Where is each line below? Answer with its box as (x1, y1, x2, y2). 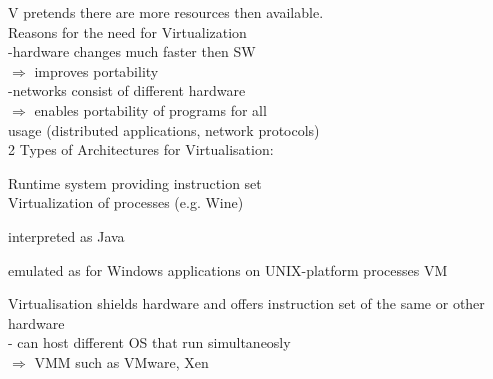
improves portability (34, 60, 159, 81)
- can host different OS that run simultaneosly (8, 332, 291, 353)
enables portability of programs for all (34, 99, 267, 120)
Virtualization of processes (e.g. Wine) (8, 192, 244, 213)
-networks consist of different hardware (8, 80, 246, 101)
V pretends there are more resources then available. (8, 2, 324, 22)
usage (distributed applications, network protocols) (8, 119, 320, 140)
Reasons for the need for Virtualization (8, 21, 247, 42)
